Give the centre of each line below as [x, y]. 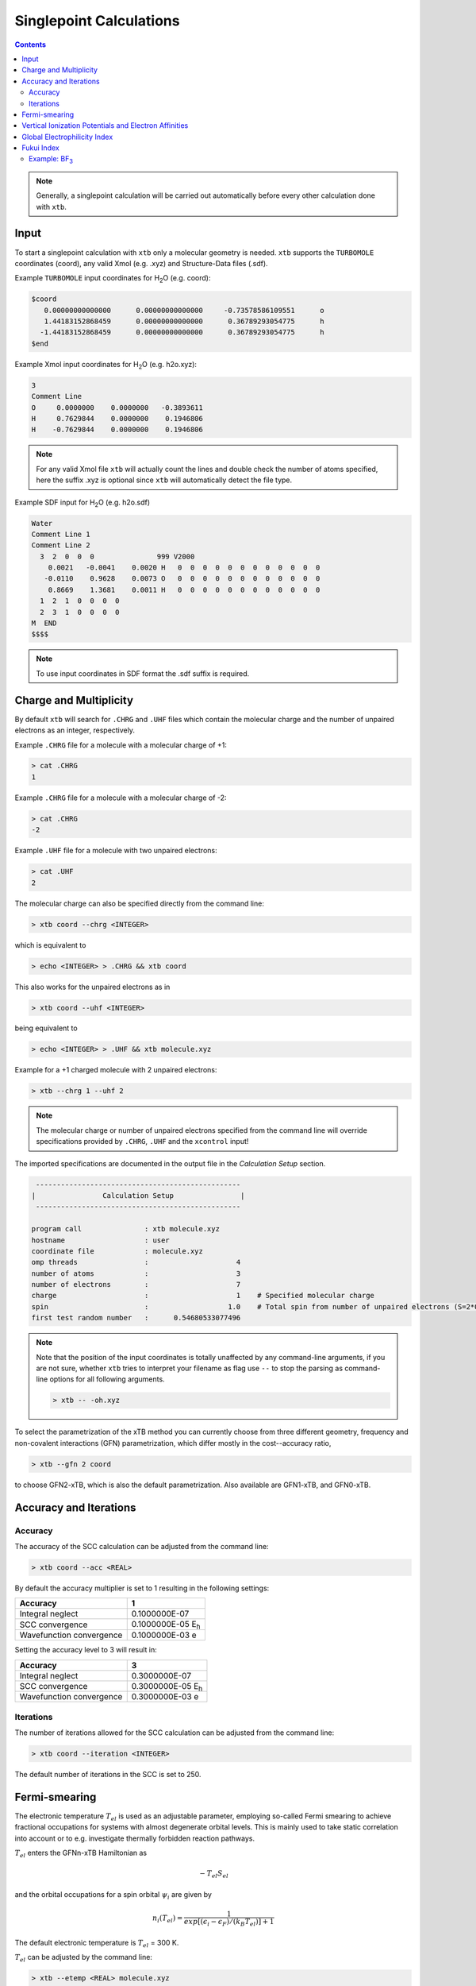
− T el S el [214, 1875]
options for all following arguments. [107, 1379]
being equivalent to [46, 1028]
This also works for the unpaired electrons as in [92, 987]
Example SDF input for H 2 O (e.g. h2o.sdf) [83, 503]
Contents [31, 44]
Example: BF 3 [51, 160]
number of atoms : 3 [136, 1273]
